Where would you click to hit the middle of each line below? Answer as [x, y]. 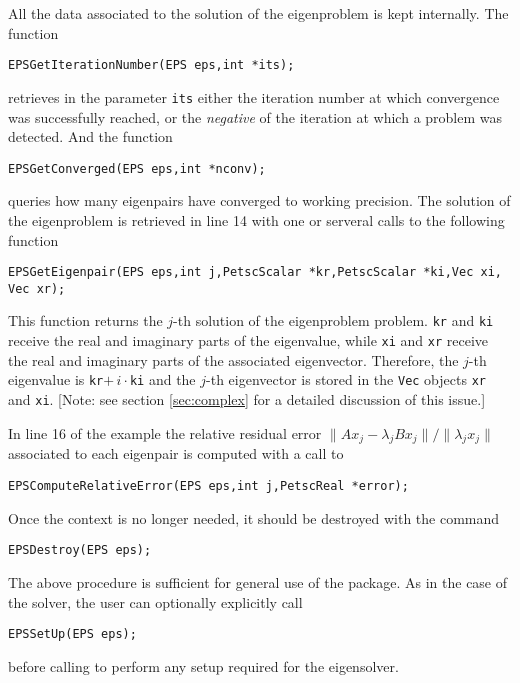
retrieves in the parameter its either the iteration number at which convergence [254, 96]
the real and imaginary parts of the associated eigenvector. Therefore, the [233, 359]
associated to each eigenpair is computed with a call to [176, 453]
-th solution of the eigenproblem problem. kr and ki [333, 320]
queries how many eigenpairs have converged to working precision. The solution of [259, 200]
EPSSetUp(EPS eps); [72, 634]
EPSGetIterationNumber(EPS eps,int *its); [151, 65]
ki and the [162, 379]
